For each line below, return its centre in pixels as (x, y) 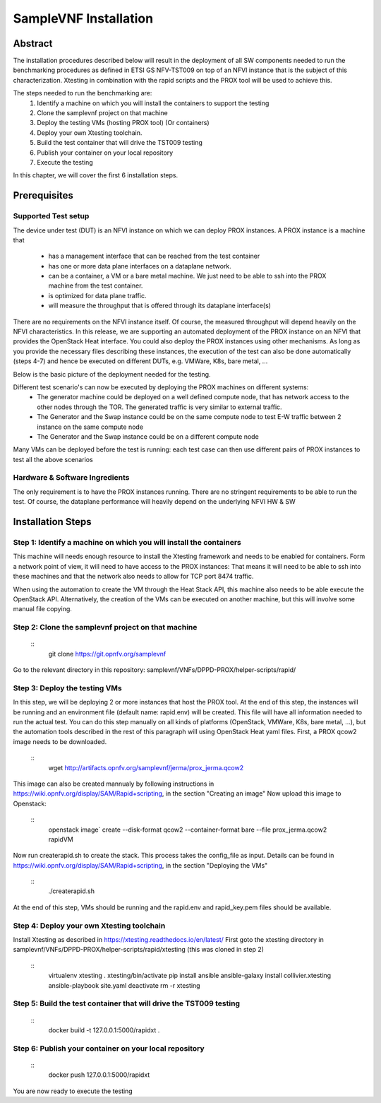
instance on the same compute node (90, 427)
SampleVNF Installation (83, 18)
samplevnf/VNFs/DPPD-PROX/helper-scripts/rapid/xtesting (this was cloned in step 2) (139, 950)
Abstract (33, 43)
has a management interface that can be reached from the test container (154, 256)
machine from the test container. (96, 285)
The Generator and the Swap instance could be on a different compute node (148, 436)
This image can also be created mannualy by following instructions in (114, 784)
